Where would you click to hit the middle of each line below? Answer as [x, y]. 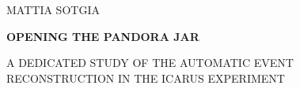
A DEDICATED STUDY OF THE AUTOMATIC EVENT [150, 63]
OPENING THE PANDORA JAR [103, 36]
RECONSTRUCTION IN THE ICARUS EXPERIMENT [146, 78]
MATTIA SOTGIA [53, 9]
